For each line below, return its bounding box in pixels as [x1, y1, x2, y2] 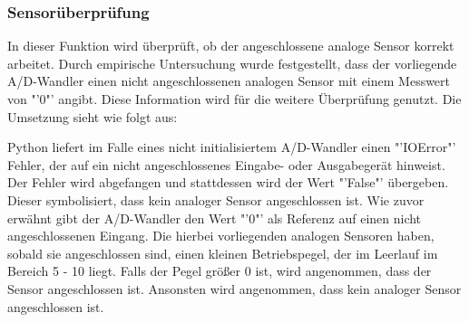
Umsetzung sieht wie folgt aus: [7, 107, 178, 126]
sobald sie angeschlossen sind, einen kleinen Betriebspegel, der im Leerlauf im [7, 243, 438, 262]
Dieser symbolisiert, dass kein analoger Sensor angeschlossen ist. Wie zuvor [7, 190, 425, 209]
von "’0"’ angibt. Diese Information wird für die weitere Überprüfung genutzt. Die [7, 90, 462, 108]
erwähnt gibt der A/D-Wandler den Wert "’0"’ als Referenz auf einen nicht [7, 208, 422, 227]
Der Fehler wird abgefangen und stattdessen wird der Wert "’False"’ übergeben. [7, 173, 449, 192]
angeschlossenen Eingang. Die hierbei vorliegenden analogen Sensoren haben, [7, 226, 435, 245]
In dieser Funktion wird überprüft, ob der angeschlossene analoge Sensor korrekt [7, 36, 454, 55]
